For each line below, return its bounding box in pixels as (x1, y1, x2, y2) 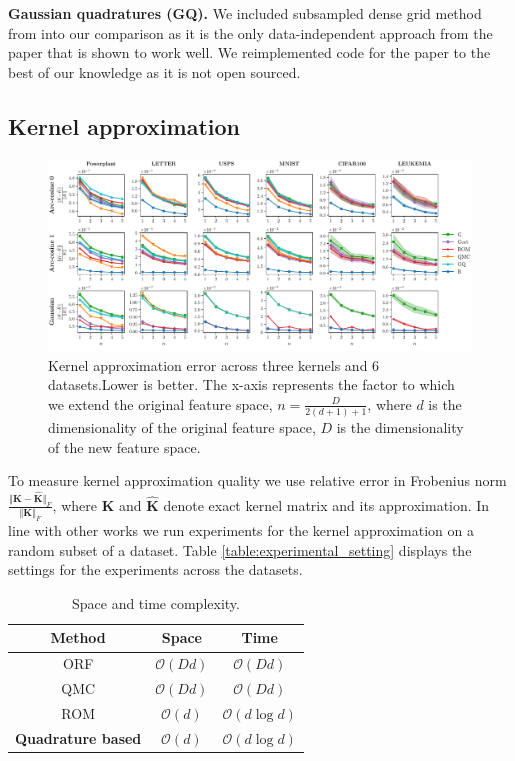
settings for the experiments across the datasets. (8, 559, 303, 580)
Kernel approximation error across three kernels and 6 (48, 354, 380, 375)
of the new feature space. (48, 436, 201, 457)
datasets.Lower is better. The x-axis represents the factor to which (48, 374, 455, 395)
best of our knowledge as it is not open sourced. (8, 61, 301, 82)
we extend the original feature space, (48, 393, 273, 414)
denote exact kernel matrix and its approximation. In (163, 494, 490, 515)
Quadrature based (15, 727, 142, 748)
